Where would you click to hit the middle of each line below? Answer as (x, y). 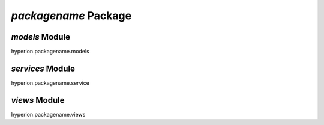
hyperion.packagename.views (48, 114)
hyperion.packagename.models (50, 52)
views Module (38, 100)
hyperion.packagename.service (50, 83)
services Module (43, 68)
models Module (41, 37)
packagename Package (71, 16)
